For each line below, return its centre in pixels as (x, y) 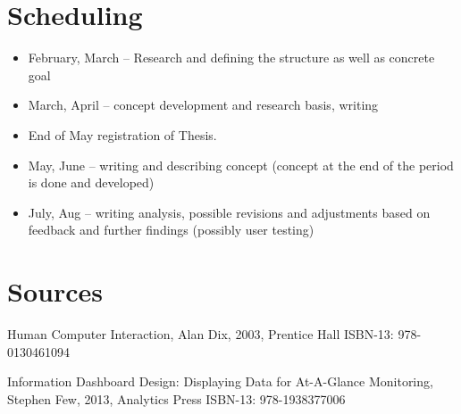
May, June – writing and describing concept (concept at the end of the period (241, 165)
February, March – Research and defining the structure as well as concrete (231, 58)
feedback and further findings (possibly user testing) (171, 230)
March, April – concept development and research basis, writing (203, 105)
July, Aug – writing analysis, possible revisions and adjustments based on (229, 212)
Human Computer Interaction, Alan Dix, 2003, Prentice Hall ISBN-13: (201, 334)
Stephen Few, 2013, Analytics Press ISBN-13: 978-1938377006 (176, 398)
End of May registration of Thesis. (122, 134)
